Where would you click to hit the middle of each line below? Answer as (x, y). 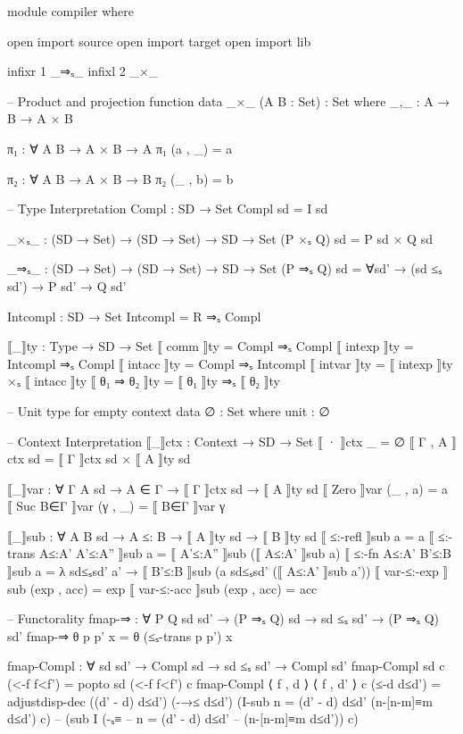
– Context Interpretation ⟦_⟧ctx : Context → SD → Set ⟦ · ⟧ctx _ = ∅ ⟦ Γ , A (227, 441)
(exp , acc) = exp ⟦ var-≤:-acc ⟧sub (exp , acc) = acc (174, 588)
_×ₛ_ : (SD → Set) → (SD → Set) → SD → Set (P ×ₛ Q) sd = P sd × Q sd (220, 238)
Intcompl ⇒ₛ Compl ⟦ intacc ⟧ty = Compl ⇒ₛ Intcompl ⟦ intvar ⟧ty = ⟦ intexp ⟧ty (230, 363)
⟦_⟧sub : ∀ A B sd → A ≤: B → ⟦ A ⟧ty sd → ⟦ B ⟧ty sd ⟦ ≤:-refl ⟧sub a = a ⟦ (221, 535)
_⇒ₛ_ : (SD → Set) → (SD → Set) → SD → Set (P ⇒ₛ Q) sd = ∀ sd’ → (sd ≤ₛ (225, 268)
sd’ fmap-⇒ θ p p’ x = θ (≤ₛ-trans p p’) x (120, 635)
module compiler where (71, 11)
